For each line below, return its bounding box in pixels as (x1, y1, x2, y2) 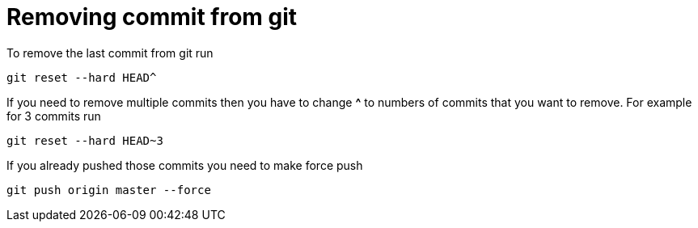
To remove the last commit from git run (6, 45, 214, 60)
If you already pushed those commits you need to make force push (6, 158, 363, 172)
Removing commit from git (6, 3, 298, 31)
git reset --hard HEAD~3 (6, 133, 163, 147)
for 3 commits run (6, 108, 101, 123)
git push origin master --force (6, 183, 211, 196)
